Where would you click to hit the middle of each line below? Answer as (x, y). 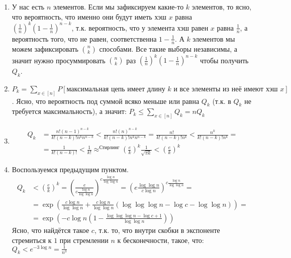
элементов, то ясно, (222, 7)
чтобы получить (224, 60)
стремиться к (32, 240)
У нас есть (28, 7)
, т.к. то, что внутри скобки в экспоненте (157, 230)
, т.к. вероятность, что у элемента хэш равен (140, 27)
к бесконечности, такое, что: (161, 240)
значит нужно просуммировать (59, 60)
